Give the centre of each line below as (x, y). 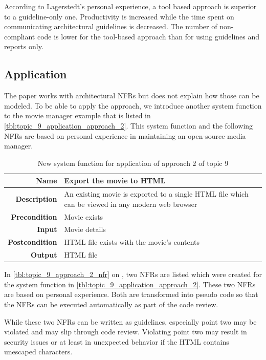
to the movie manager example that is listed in (77, 115)
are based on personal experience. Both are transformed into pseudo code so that (131, 294)
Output (44, 255)
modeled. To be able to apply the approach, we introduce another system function (133, 105)
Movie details (85, 229)
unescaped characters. (38, 352)
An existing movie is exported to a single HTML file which (156, 194)
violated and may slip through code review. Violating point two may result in (126, 332)
